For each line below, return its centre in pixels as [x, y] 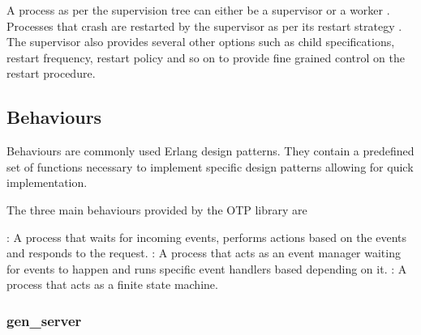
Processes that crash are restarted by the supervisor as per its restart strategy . [204, 25]
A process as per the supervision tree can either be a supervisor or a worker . [198, 10]
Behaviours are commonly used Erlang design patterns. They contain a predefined [210, 151]
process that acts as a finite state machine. [112, 284]
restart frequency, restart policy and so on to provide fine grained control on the [206, 57]
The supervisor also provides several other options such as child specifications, [201, 42]
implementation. [47, 182]
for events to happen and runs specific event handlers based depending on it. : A [207, 268]
